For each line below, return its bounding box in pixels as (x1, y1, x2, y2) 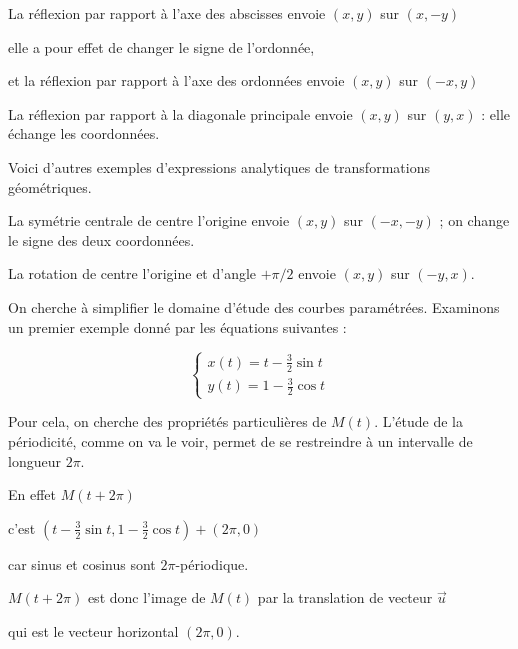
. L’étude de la (374, 411, 464, 432)
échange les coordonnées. (8, 123, 160, 144)
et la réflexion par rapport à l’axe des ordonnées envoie (8, 70, 345, 91)
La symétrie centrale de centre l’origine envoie (8, 210, 290, 231)
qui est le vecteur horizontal (8, 620, 179, 641)
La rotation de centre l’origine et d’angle (8, 263, 257, 284)
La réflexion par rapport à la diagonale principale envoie (8, 103, 353, 124)
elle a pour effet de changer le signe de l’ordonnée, (8, 36, 315, 57)
